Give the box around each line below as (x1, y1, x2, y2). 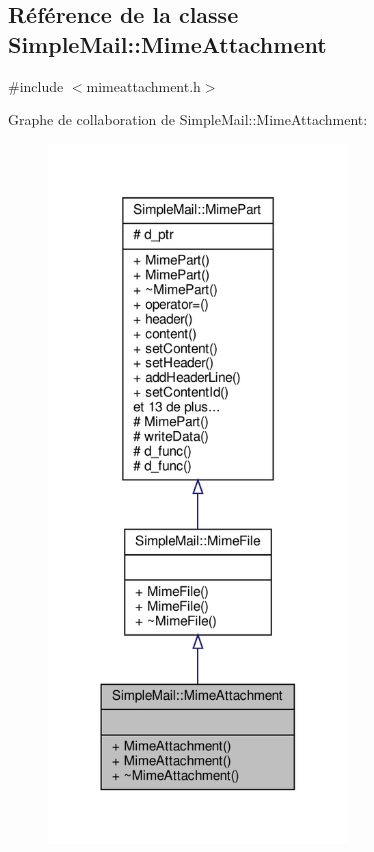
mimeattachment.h (86, 75, 201, 96)
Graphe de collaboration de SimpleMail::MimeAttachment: (8, 109, 368, 130)
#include (8, 75, 64, 96)
